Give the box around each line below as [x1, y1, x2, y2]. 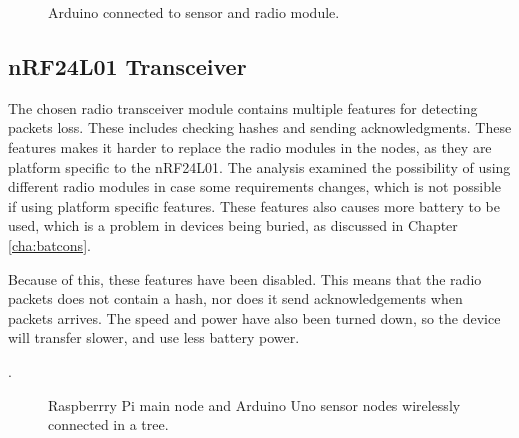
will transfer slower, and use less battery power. [8, 327, 300, 348]
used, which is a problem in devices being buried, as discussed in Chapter [8, 215, 458, 236]
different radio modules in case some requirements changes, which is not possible [8, 176, 502, 197]
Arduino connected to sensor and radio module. [48, 2, 340, 22]
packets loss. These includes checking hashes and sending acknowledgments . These [8, 117, 512, 138]
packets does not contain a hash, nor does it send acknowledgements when [8, 288, 463, 309]
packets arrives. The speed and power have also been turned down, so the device [8, 307, 501, 328]
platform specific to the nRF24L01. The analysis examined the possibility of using [8, 156, 511, 177]
